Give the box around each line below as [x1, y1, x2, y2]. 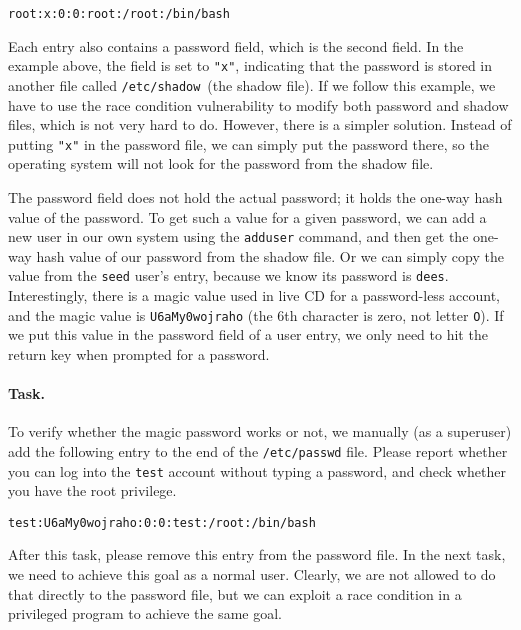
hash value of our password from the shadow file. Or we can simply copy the [36, 245, 504, 266]
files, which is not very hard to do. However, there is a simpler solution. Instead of [8, 114, 512, 135]
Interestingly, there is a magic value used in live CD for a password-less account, [8, 285, 500, 306]
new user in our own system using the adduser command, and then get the [8, 226, 469, 247]
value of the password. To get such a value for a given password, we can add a [8, 206, 487, 227]
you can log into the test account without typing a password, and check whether [8, 460, 506, 481]
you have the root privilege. [8, 480, 177, 501]
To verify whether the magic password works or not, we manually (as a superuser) [8, 421, 512, 442]
